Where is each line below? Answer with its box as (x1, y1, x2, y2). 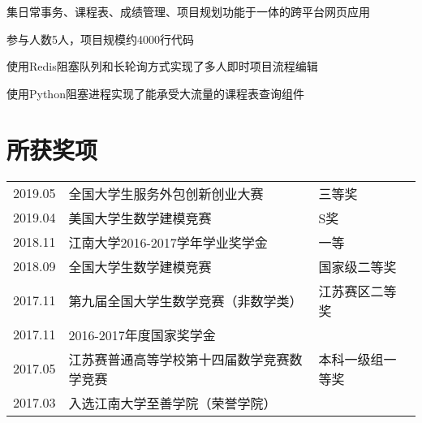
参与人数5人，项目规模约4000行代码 (6, 30, 194, 47)
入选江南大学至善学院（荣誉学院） (68, 393, 277, 412)
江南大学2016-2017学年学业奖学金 (68, 232, 268, 252)
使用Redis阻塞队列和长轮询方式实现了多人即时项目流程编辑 (6, 58, 318, 75)
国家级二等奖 (318, 257, 397, 276)
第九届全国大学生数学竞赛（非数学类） (68, 291, 303, 310)
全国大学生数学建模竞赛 (68, 257, 212, 276)
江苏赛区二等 (318, 281, 397, 300)
